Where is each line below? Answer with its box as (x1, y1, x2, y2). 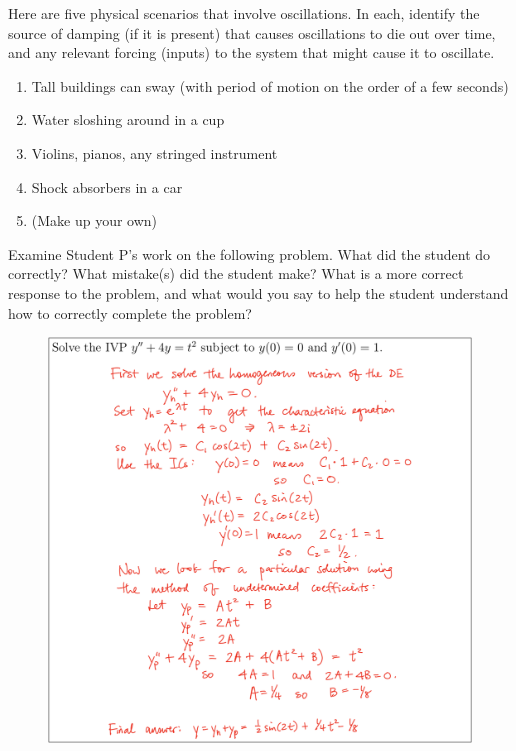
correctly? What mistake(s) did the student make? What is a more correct (8, 263, 464, 284)
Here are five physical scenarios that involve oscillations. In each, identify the (8, 3, 480, 23)
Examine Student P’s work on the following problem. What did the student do (8, 243, 491, 264)
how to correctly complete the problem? (8, 302, 252, 323)
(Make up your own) (31, 210, 158, 231)
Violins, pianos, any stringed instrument (31, 142, 278, 163)
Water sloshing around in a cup (31, 109, 225, 130)
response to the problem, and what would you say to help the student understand (8, 282, 509, 303)
